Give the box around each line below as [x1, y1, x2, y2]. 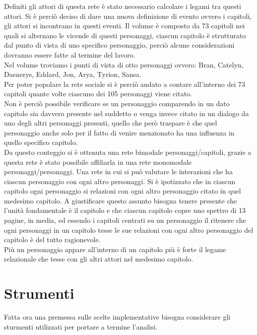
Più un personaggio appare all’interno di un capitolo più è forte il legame [4, 244, 226, 254]
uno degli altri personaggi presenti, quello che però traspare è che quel [4, 118, 217, 128]
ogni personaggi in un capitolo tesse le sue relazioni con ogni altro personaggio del [4, 224, 254, 235]
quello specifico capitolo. [4, 137, 78, 147]
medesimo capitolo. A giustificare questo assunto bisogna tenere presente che [4, 195, 237, 205]
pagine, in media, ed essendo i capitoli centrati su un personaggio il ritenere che [4, 215, 246, 225]
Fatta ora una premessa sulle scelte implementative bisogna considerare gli [4, 312, 231, 322]
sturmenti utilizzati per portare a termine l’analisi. [4, 321, 158, 332]
